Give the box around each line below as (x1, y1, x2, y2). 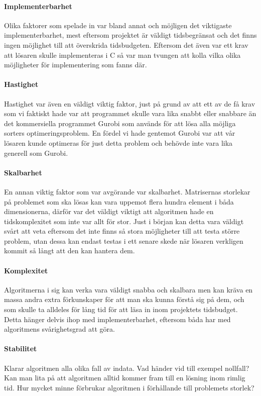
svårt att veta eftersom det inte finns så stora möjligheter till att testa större (4, 226, 240, 236)
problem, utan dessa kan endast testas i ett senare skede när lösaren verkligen (4, 235, 243, 246)
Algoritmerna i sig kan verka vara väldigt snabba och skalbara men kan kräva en (4, 284, 253, 294)
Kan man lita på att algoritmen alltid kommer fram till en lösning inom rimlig (4, 372, 245, 383)
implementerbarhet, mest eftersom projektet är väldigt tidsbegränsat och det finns (4, 30, 257, 40)
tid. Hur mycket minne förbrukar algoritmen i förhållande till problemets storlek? (4, 382, 254, 392)
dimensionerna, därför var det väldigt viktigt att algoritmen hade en (4, 206, 214, 217)
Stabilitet (4, 343, 37, 354)
